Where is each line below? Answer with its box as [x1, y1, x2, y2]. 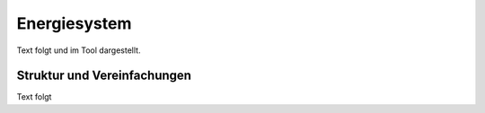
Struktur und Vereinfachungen [16, 68, 192, 83]
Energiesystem [16, 13, 132, 33]
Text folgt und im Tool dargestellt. [16, 45, 141, 56]
